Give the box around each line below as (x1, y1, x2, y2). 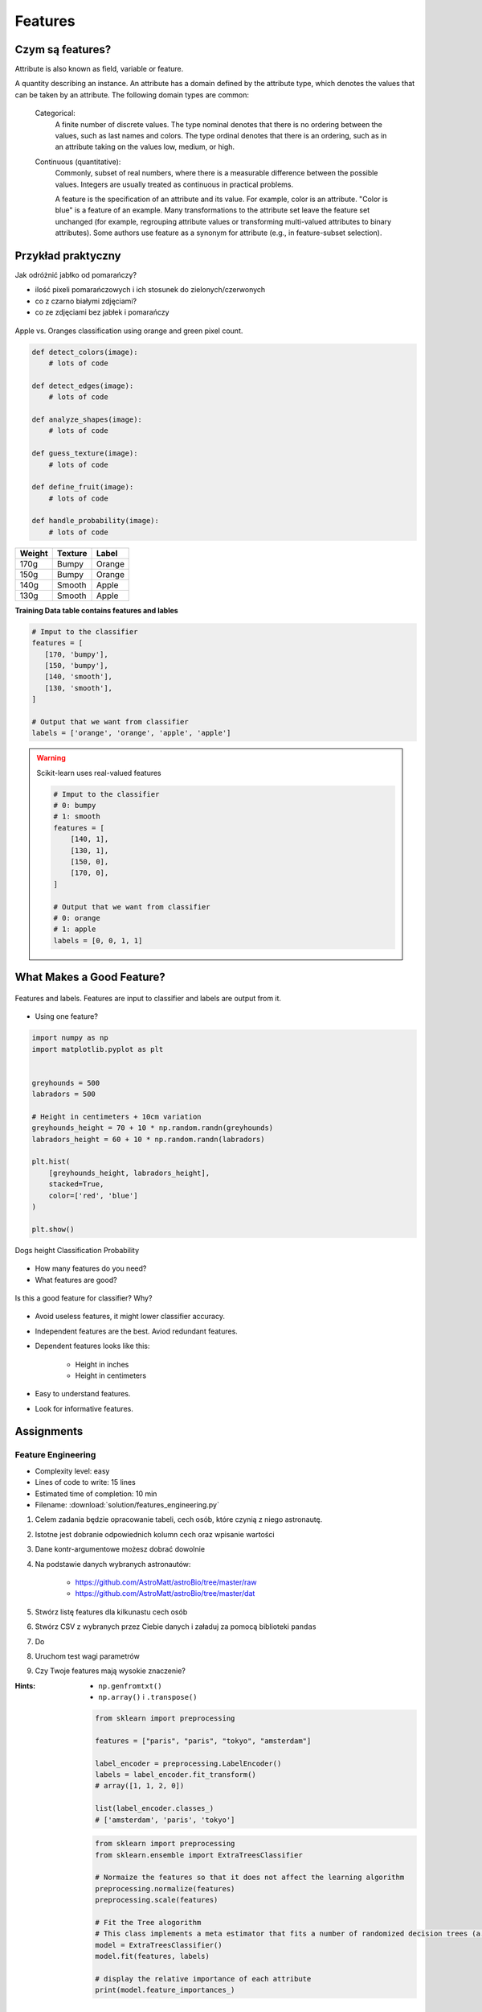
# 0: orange (53, 913, 100, 922)
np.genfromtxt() (98, 1681, 162, 1690)
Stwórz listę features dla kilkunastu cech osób (35, 1606, 188, 1617)
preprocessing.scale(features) (95, 1895, 219, 1905)
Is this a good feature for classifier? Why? (14, 1293, 153, 1303)
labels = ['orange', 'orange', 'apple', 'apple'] (31, 728, 231, 738)
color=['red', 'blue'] (48, 1191, 138, 1200)
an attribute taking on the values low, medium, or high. (55, 142, 235, 152)
